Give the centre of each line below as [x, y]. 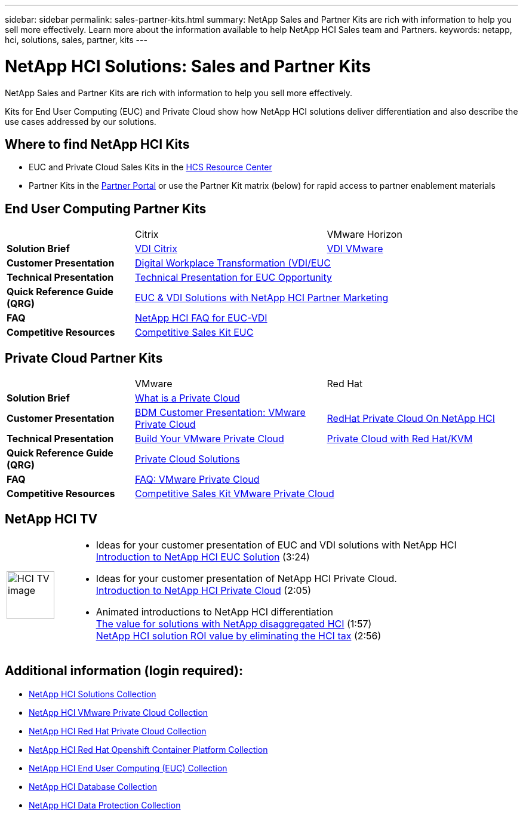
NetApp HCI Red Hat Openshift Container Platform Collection [148, 749]
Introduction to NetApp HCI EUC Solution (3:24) [203, 557]
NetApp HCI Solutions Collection [93, 694]
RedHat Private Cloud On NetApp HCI [411, 419]
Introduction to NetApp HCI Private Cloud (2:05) [203, 590]
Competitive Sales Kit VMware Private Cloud [235, 494]
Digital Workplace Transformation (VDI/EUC [233, 263]
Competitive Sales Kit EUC [194, 333]
